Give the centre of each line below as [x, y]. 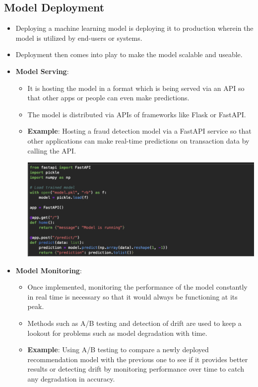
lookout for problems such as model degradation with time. [117, 333]
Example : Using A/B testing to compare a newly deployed [118, 349]
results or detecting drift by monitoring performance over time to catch [136, 369]
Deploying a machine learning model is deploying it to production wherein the [134, 28]
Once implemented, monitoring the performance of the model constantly [137, 287]
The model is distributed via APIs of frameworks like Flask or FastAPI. [137, 114]
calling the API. [52, 150]
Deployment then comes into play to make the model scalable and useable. [129, 54]
